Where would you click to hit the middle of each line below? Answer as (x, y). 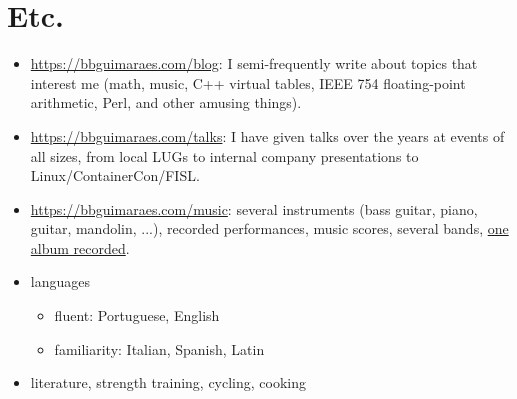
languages (60, 281)
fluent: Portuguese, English (137, 315)
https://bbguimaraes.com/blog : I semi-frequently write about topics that (254, 63)
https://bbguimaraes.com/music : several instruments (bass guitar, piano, (254, 208)
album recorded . (80, 247)
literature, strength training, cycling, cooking (168, 382)
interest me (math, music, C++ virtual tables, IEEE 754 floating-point (248, 82)
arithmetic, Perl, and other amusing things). (166, 102)
